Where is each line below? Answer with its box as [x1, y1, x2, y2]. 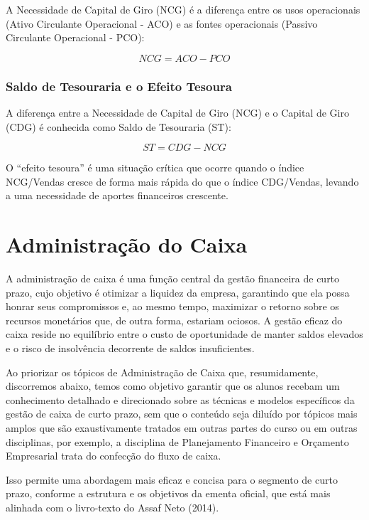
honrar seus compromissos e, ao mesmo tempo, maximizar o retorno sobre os [6, 299, 339, 314]
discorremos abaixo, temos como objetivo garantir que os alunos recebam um [6, 378, 340, 393]
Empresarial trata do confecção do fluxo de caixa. [6, 448, 221, 463]
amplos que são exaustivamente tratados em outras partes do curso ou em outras [6, 420, 358, 435]
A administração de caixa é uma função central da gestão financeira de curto [6, 271, 340, 286]
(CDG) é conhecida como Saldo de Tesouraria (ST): [6, 119, 231, 134]
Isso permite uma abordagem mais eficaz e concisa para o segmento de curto [6, 472, 338, 487]
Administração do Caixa [6, 230, 248, 259]
